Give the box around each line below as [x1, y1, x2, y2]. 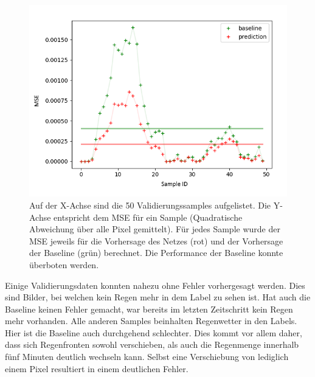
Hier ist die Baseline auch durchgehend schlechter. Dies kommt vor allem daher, [5, 326, 302, 339]
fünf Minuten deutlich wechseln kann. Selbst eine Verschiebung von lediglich [5, 350, 289, 363]
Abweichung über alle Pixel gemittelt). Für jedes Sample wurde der [29, 223, 280, 235]
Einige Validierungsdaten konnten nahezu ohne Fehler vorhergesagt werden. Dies [5, 278, 305, 291]
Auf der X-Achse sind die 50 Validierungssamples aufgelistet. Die [29, 198, 271, 211]
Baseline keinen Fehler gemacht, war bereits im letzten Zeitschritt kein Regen [5, 302, 293, 315]
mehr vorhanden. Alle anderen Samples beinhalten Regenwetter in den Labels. [5, 314, 297, 327]
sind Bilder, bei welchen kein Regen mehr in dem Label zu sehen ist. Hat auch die [5, 291, 311, 303]
